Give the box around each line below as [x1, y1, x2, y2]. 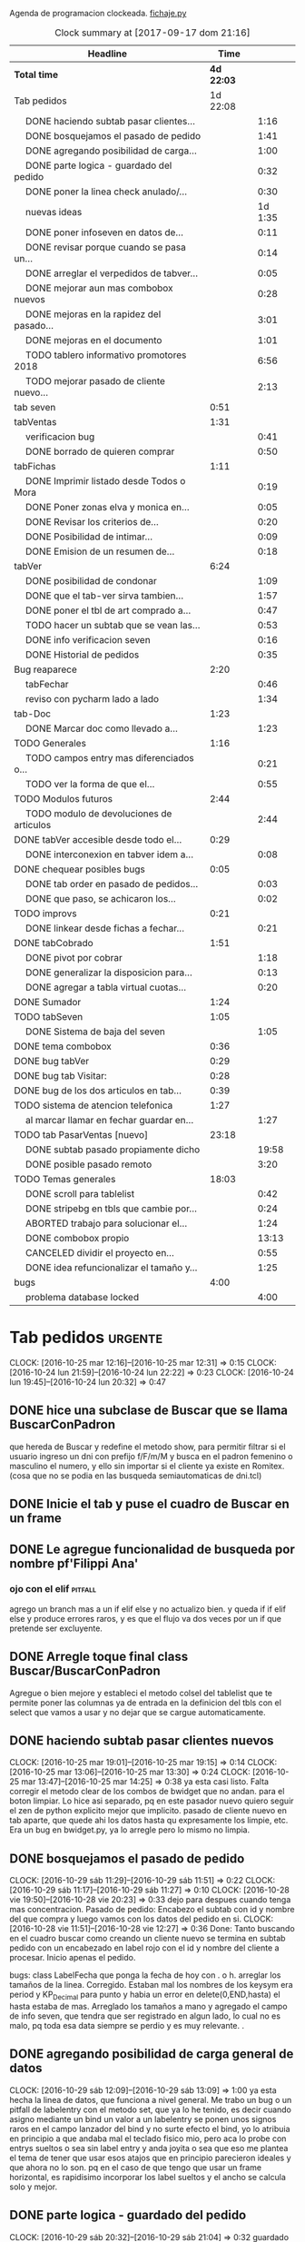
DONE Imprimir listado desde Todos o [25, 475, 186, 487]
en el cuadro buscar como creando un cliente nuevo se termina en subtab [9, 1933, 286, 1944]
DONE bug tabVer [14, 1055, 89, 1067]
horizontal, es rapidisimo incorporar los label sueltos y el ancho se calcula [9, 2171, 286, 2182]
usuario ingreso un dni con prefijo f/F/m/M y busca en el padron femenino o [9, 1450, 293, 1461]
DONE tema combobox [14, 1040, 112, 1052]
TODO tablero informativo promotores [25, 349, 187, 361]
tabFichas [14, 460, 56, 472]
